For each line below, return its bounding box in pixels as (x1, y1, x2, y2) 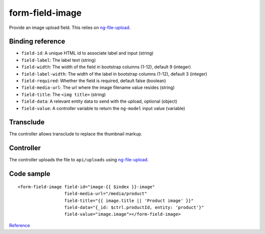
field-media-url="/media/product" (64, 191, 147, 197)
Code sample (9, 170, 51, 178)
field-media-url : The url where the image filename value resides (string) (21, 85, 175, 90)
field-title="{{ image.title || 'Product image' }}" (64, 198, 194, 204)
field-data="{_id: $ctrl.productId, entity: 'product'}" (64, 205, 204, 210)
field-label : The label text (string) (21, 57, 96, 63)
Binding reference (9, 37, 66, 46)
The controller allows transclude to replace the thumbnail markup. (9, 131, 142, 137)
